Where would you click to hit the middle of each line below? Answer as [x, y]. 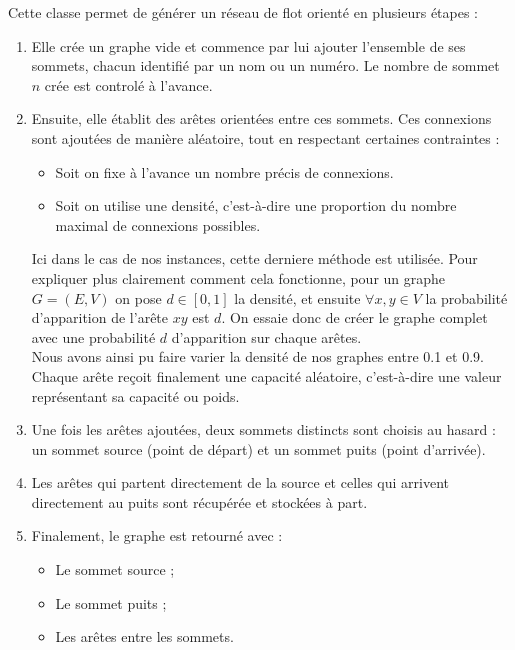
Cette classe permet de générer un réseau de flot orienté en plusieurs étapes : [243, 12]
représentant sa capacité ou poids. [135, 395]
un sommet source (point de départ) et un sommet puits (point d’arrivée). [258, 448]
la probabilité [466, 297]
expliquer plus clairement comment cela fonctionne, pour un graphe [238, 277]
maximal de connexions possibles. [158, 224]
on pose [138, 297]
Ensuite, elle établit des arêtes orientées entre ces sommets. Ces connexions [261, 118]
